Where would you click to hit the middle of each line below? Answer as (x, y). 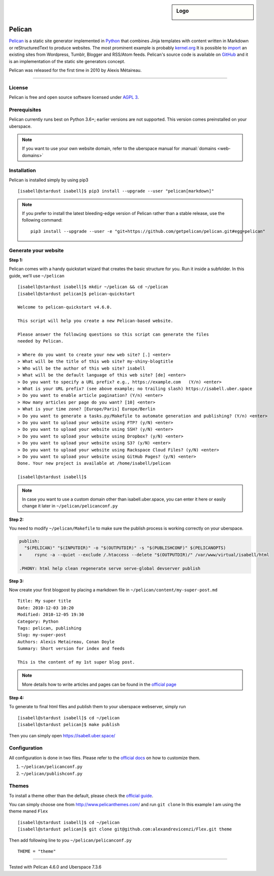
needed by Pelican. (41, 341)
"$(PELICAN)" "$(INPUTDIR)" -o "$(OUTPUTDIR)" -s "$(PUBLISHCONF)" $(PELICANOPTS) (125, 548)
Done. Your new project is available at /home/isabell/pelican (94, 463)
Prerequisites (25, 110)
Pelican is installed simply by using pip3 (49, 180)
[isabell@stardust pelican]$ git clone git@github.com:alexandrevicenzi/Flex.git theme (125, 829)
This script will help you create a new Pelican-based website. (96, 321)
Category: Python (38, 621)
